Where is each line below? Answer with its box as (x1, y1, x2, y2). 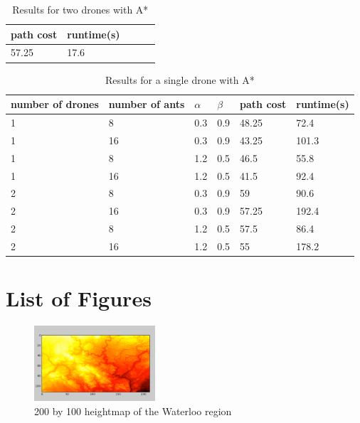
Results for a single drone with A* (105, 72, 255, 87)
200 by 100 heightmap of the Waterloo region (34, 403, 232, 418)
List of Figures (6, 284, 152, 313)
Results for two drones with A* (12, 2, 149, 16)
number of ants (108, 97, 185, 112)
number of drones (11, 97, 99, 112)
